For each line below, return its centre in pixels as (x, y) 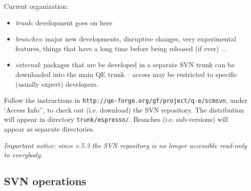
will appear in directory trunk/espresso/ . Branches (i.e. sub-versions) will (116, 119)
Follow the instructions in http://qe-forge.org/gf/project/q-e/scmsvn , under (126, 100)
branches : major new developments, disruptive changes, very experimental (126, 39)
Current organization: (36, 6)
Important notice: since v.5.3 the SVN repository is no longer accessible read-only (125, 145)
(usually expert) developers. (57, 84)
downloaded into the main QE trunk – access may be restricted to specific (126, 74)
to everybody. (23, 155)
